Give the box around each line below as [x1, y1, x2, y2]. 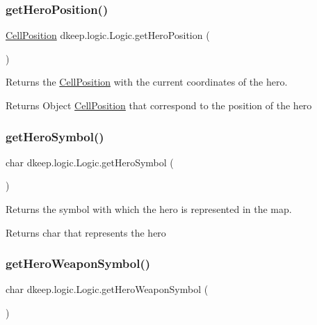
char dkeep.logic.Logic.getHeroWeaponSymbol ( [6, 282, 209, 296]
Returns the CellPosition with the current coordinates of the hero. [6, 74, 288, 89]
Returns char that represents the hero [6, 225, 166, 239]
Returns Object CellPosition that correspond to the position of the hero [6, 98, 312, 112]
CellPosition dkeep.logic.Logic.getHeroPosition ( [6, 28, 210, 42]
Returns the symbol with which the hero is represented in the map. [6, 202, 292, 216]
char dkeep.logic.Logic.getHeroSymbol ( [6, 154, 174, 169]
